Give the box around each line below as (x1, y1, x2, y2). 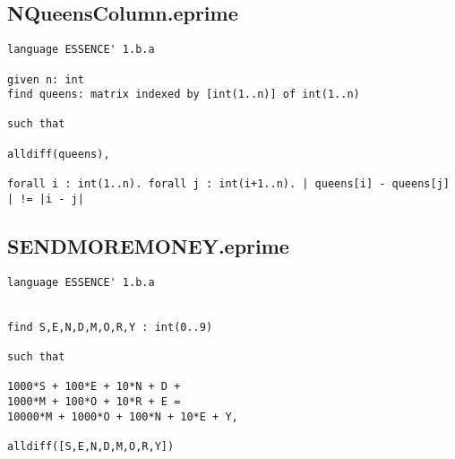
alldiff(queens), (7, 147, 110, 160)
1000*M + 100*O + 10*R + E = (7, 394, 181, 408)
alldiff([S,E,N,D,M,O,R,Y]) (7, 439, 175, 453)
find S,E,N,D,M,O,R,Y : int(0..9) (7, 320, 213, 333)
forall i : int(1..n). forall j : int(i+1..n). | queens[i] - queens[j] (7, 178, 450, 191)
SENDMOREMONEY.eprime (7, 231, 289, 259)
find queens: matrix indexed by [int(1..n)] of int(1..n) (7, 88, 360, 101)
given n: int (7, 73, 84, 86)
